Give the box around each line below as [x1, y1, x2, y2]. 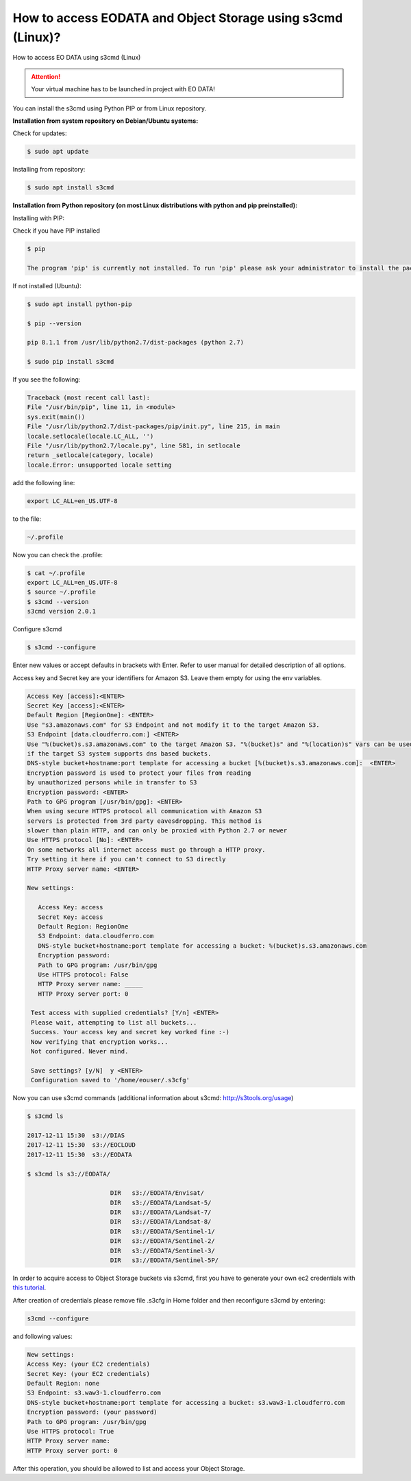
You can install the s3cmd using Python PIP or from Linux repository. [12, 104, 207, 113]
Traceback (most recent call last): [27, 394, 151, 401]
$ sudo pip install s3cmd [27, 358, 114, 366]
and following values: [12, 1332, 73, 1340]
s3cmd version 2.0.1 [27, 607, 96, 616]
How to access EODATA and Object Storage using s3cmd [12, 10, 343, 25]
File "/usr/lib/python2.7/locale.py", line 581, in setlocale [27, 442, 240, 450]
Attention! [31, 72, 61, 80]
